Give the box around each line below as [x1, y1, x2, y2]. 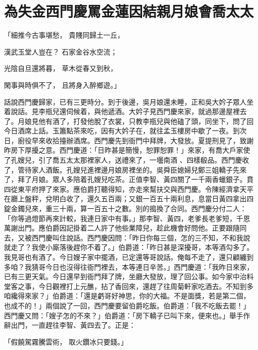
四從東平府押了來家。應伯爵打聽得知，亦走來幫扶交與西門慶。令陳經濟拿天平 [4, 183, 254, 194]
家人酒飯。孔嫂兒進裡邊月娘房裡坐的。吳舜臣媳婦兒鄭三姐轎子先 [31, 164, 240, 175]
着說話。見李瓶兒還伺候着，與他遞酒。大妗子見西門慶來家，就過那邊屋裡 [4, 106, 240, 117]
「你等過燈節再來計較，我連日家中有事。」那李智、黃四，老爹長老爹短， [4, 213, 236, 223]
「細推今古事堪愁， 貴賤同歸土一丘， [4, 30, 124, 40]
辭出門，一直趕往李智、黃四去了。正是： [4, 320, 136, 330]
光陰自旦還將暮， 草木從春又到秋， [4, 63, 117, 73]
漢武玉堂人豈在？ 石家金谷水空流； [4, 46, 117, 57]
